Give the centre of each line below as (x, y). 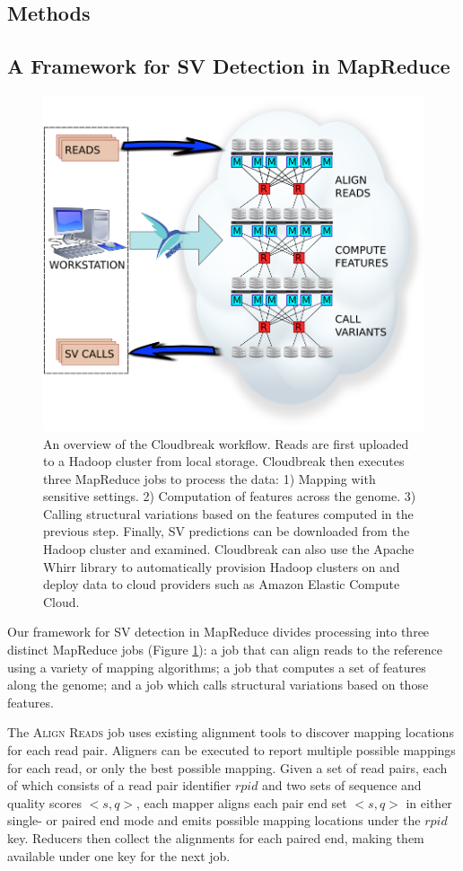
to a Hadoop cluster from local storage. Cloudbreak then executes (224, 461)
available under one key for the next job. (119, 855)
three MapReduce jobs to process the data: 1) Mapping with (210, 478)
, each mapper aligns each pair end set (242, 802)
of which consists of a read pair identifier (119, 785)
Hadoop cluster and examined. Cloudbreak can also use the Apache (229, 549)
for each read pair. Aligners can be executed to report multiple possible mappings (231, 750)
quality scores (45, 802)
